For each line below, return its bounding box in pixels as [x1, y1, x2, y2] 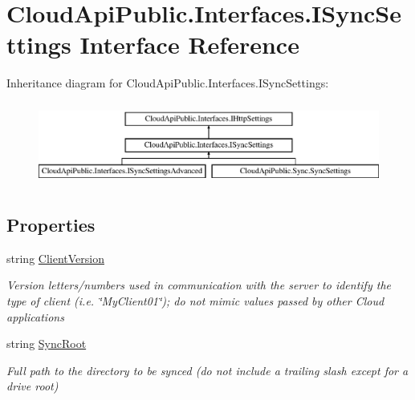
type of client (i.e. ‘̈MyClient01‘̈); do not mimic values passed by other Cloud [6, 292, 384, 309]
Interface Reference [79, 28, 299, 61]
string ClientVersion [6, 249, 104, 266]
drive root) [6, 378, 59, 394]
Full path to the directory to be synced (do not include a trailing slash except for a [6, 362, 409, 378]
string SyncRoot [6, 335, 87, 352]
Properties [6, 212, 96, 236]
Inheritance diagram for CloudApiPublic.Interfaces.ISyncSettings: [6, 75, 329, 91]
